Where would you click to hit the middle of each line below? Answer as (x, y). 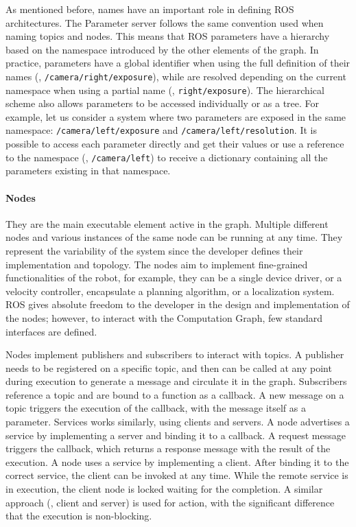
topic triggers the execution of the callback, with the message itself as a (156, 408)
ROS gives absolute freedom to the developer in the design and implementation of (178, 304)
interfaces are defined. (51, 331)
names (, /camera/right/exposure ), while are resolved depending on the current (176, 76)
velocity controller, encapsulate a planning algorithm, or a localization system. (170, 291)
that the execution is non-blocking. (79, 516)
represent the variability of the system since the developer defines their (154, 250)
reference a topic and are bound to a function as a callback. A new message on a (175, 394)
